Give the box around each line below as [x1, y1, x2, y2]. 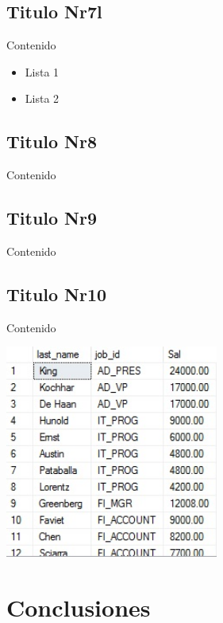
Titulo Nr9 [6, 206, 98, 230]
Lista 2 [25, 90, 60, 107]
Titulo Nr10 [6, 281, 107, 306]
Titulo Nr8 [6, 129, 98, 154]
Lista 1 [25, 63, 60, 80]
